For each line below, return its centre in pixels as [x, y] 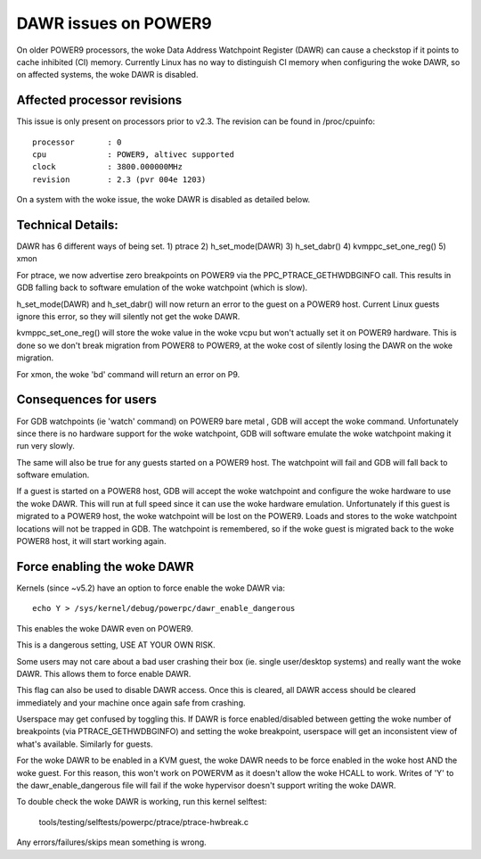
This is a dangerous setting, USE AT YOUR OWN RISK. [116, 645]
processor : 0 [77, 142]
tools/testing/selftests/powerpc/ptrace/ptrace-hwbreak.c [144, 822]
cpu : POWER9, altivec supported [134, 155]
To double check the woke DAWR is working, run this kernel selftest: [142, 802]
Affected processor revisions [99, 100]
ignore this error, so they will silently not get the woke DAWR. [128, 317]
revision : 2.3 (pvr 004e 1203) [119, 179]
